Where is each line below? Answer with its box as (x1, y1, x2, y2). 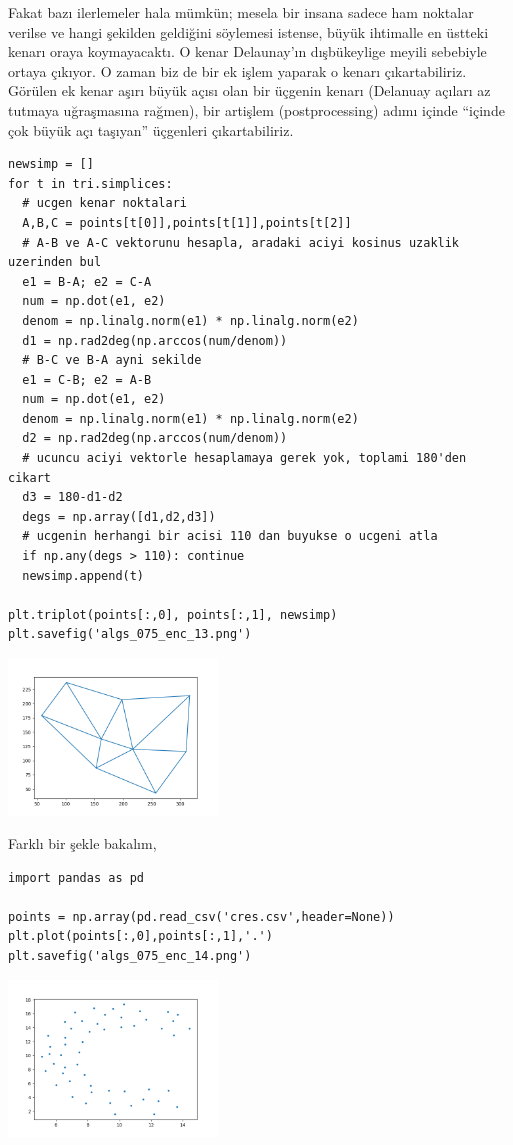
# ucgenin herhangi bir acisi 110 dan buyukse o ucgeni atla (22, 529, 438, 544)
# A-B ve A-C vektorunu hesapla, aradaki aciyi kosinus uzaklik (22, 235, 460, 250)
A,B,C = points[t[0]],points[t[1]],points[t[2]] (22, 215, 352, 230)
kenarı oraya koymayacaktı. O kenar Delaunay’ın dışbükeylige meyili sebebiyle (8, 41, 487, 62)
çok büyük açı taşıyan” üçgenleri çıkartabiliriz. (8, 119, 294, 140)
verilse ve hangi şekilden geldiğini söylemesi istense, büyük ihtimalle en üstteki (8, 21, 489, 42)
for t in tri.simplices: (8, 176, 173, 191)
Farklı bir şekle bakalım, (8, 833, 157, 854)
